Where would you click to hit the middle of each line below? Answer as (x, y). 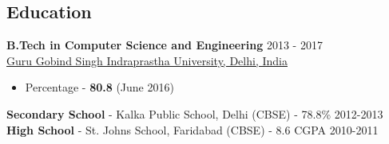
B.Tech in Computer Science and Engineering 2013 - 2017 (165, 45)
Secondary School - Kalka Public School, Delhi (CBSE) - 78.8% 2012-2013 (195, 113)
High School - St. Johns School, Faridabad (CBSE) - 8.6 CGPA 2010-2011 (193, 129)
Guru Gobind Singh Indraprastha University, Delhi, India (147, 60)
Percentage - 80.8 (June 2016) (99, 87)
